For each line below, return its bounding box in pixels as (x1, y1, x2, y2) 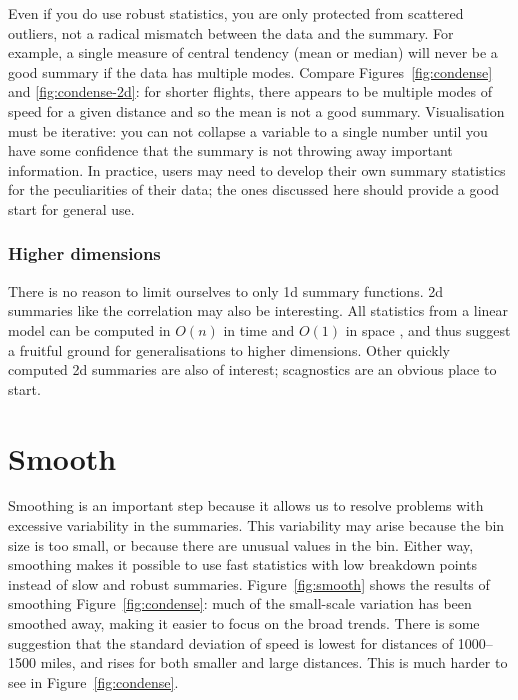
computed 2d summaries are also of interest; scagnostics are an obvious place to (8, 359, 497, 380)
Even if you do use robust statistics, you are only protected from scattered (8, 3, 464, 23)
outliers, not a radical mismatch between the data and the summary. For (8, 22, 454, 43)
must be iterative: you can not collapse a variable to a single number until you (8, 120, 488, 141)
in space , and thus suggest (345, 319, 511, 340)
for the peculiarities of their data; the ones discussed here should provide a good (8, 179, 500, 200)
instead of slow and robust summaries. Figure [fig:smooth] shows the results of (8, 573, 490, 594)
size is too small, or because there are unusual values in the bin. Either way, (8, 534, 474, 555)
